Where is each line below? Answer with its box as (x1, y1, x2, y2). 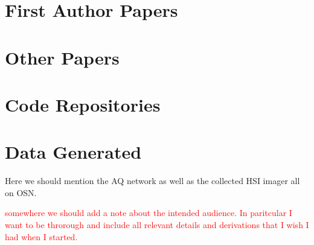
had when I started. (5, 230, 78, 243)
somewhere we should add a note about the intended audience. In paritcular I (5, 206, 292, 219)
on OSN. (5, 186, 37, 199)
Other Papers (5, 45, 120, 69)
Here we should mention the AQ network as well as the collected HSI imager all (5, 174, 300, 187)
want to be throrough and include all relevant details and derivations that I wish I (5, 218, 309, 231)
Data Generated (5, 139, 142, 164)
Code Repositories (5, 92, 161, 116)
